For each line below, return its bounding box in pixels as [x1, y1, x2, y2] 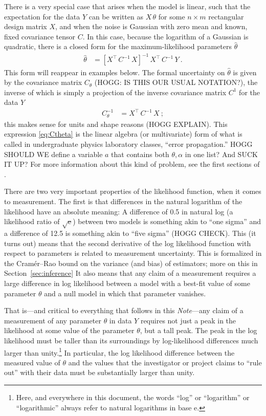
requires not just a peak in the [140, 315, 236, 325]
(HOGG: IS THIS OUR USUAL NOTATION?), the [94, 77, 258, 87]
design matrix [4, 21, 47, 32]
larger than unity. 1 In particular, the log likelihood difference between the [4, 345, 235, 358]
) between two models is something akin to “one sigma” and [73, 216, 261, 227]
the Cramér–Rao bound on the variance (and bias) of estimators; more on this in [4, 257, 258, 268]
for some [158, 11, 185, 21]
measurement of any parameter [4, 315, 101, 325]
